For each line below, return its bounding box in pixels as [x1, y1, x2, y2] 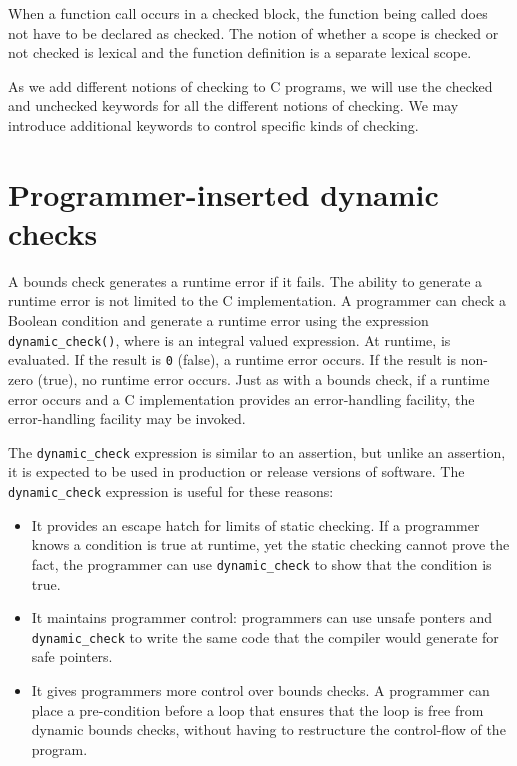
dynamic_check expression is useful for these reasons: [8, 481, 334, 501]
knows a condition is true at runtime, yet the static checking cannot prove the [31, 534, 510, 555]
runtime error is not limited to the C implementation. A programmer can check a [8, 290, 507, 311]
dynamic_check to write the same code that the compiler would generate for [31, 626, 499, 647]
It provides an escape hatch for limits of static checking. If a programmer [31, 514, 480, 535]
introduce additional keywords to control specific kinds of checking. [8, 114, 419, 135]
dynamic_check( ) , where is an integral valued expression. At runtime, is [8, 329, 451, 350]
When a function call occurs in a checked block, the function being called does [8, 3, 488, 23]
